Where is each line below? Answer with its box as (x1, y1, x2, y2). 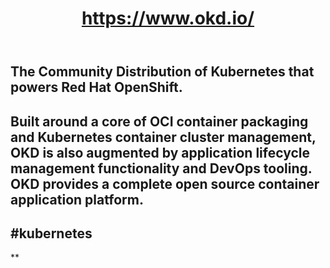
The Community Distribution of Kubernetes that (10, 63, 315, 81)
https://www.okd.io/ (81, 7, 255, 30)
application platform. (10, 191, 144, 208)
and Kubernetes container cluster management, (10, 128, 317, 146)
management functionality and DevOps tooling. (10, 160, 313, 177)
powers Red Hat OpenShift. (10, 79, 183, 96)
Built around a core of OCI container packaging (10, 113, 309, 130)
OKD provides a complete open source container (10, 175, 320, 192)
